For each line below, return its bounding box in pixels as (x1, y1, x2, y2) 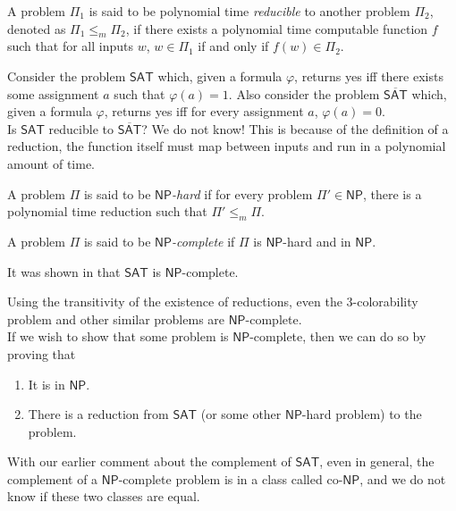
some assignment (7, 84, 99, 103)
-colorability (352, 292, 418, 311)
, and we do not (359, 469, 446, 488)
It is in (28, 374, 65, 393)
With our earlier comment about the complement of (7, 452, 291, 471)
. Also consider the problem (228, 84, 380, 103)
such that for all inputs (7, 37, 133, 55)
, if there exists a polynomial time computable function (125, 19, 428, 38)
